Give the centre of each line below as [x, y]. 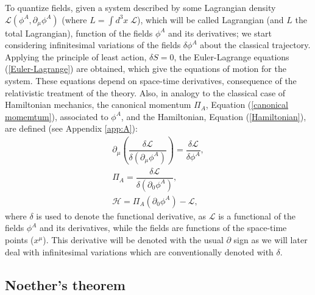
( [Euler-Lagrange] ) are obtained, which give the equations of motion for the [146, 69]
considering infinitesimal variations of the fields [93, 45]
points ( [19, 240]
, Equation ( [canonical [247, 105]
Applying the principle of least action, [76, 56]
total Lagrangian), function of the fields [79, 33]
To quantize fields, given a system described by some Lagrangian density [140, 7]
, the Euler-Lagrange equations [232, 56]
